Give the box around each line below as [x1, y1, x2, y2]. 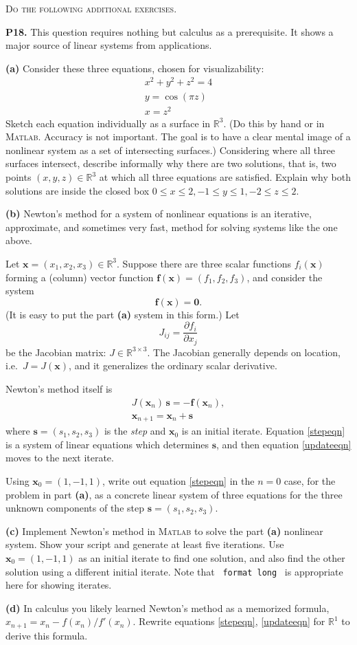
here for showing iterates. [5, 578, 112, 592]
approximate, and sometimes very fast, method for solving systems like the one [5, 219, 338, 234]
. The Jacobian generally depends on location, [147, 345, 341, 359]
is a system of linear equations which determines [5, 437, 209, 451]
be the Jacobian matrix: [5, 345, 106, 359]
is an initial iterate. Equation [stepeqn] [181, 424, 345, 438]
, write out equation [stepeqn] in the [102, 473, 255, 488]
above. [5, 233, 32, 248]
